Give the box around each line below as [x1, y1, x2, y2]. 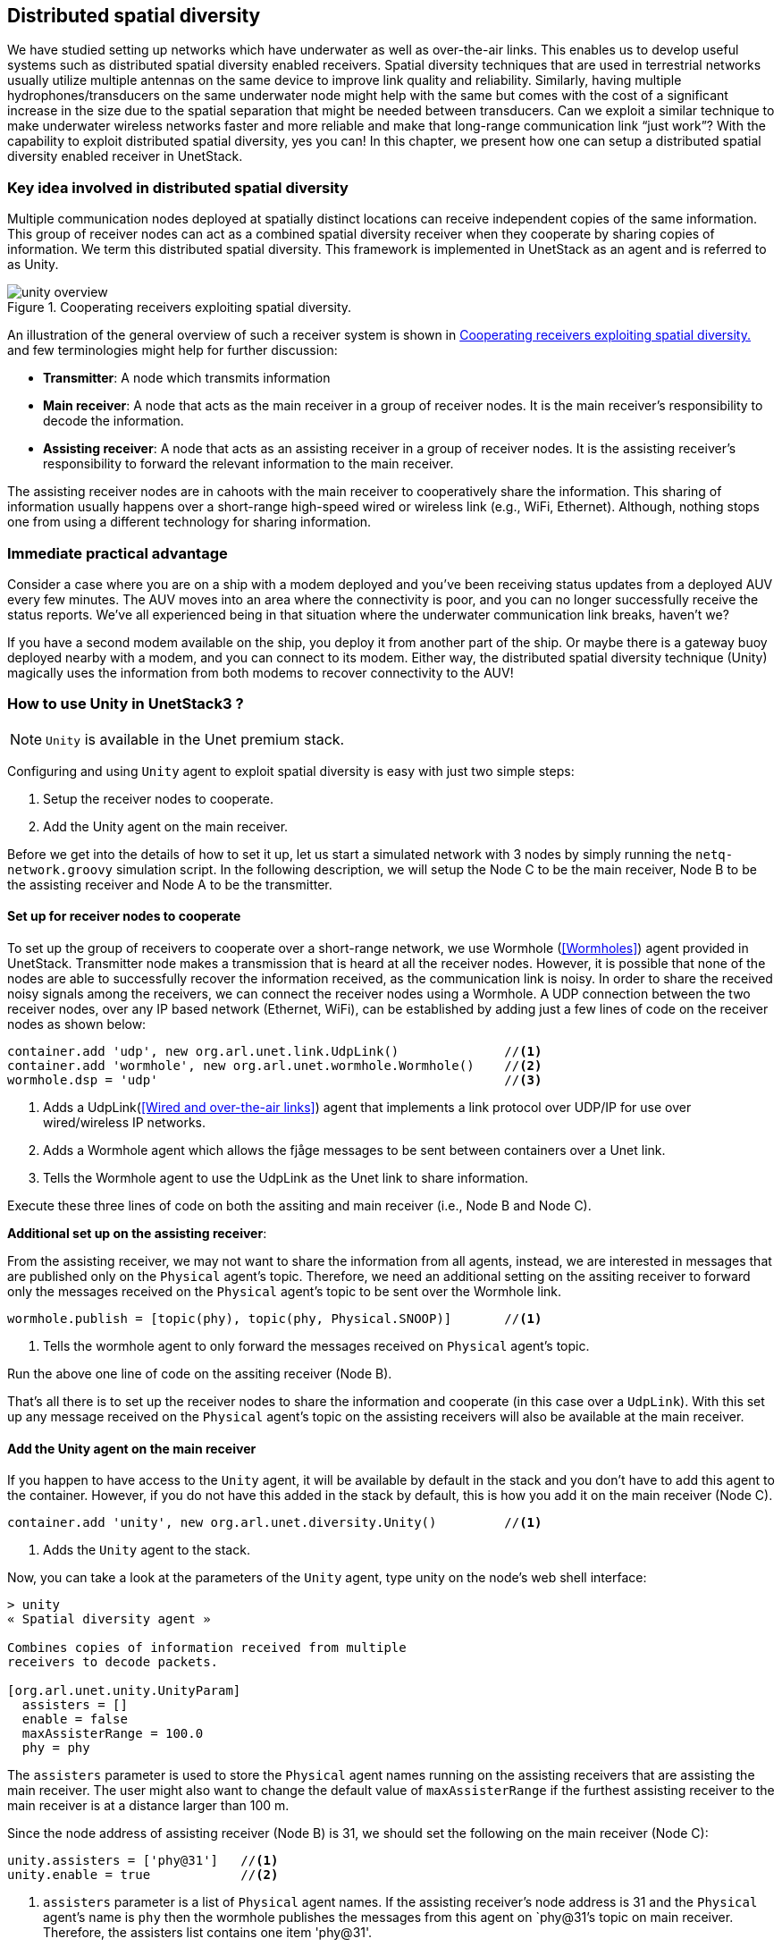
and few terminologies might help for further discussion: [7, 342, 338, 358]
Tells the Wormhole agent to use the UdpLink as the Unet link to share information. [43, 1169, 528, 1185]
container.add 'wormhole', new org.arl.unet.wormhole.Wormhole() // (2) [7, 1058, 542, 1073]
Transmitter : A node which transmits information [43, 370, 331, 386]
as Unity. [7, 257, 59, 273]
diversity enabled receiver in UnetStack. [7, 148, 243, 164]
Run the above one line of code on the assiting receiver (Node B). [7, 1365, 392, 1381]
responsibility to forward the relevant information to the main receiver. [43, 456, 454, 472]
